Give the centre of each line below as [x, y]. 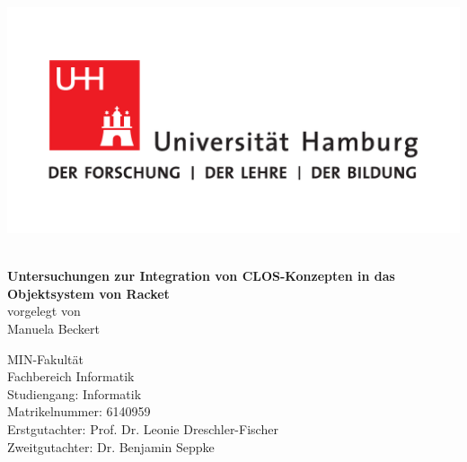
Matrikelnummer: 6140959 [79, 411]
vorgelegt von [44, 311]
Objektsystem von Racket [88, 293]
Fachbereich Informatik [71, 376]
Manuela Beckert [53, 328]
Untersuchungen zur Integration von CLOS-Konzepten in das [201, 276]
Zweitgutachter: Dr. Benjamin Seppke [111, 446]
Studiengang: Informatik [75, 393]
